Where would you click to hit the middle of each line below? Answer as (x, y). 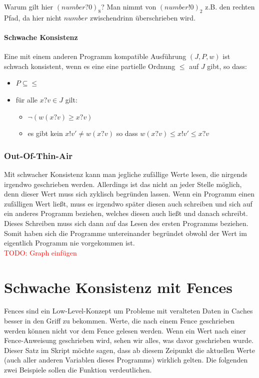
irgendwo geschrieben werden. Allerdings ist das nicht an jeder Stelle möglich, (123, 184)
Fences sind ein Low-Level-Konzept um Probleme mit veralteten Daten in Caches (128, 311)
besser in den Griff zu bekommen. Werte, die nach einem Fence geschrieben (119, 321)
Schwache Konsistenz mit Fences (118, 287)
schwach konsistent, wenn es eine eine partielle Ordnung (90, 66)
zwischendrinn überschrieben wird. (143, 17)
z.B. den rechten (230, 6)
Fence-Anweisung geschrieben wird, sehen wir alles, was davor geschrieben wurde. (129, 340)
